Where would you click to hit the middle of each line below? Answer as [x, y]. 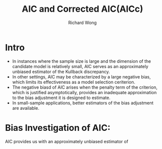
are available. [26, 108]
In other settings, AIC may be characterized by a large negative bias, [81, 76]
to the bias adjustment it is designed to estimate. [61, 98]
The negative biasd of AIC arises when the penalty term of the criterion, [85, 87]
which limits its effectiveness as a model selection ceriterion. [74, 82]
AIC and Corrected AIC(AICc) [82, 9]
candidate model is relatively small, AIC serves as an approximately [80, 66]
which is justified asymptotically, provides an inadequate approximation [84, 92]
